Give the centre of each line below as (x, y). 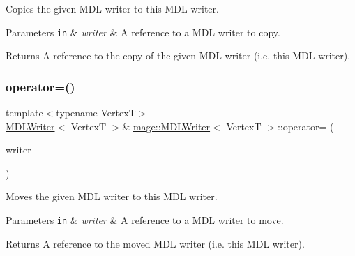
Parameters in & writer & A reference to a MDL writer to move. (145, 220)
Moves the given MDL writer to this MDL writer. (112, 196)
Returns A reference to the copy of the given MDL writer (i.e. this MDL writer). (178, 55)
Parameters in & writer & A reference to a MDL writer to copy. (143, 32)
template (24, 113)
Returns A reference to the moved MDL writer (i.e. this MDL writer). (155, 243)
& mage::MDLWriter (166, 126)
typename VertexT (96, 113)
